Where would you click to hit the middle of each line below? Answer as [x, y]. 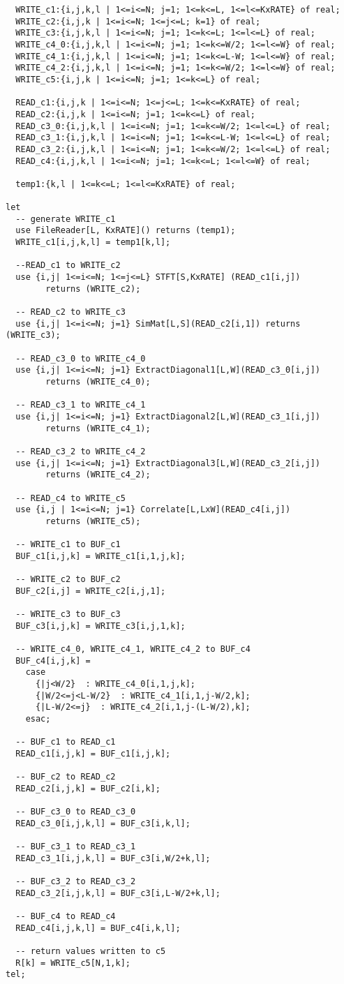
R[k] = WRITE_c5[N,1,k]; [73, 963]
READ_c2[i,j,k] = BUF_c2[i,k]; [88, 788]
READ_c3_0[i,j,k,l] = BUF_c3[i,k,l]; [103, 823]
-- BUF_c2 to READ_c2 [66, 777]
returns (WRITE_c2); [93, 289]
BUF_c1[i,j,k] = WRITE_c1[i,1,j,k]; [100, 556]
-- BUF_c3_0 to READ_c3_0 [76, 812]
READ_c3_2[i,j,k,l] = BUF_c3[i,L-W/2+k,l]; [118, 893]
